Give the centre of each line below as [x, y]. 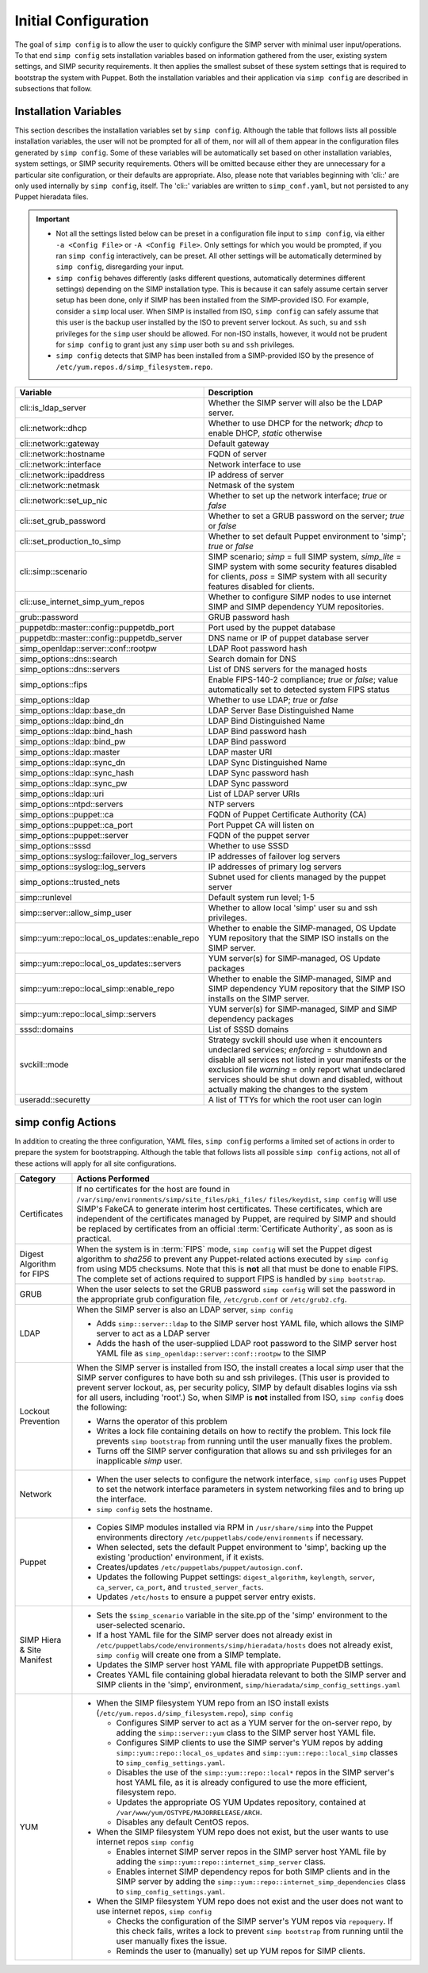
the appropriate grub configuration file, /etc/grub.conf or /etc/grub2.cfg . [212, 1299]
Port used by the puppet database [272, 628]
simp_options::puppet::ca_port [76, 825]
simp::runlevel [46, 898]
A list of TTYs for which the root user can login [295, 1100]
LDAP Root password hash [258, 648]
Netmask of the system [251, 486]
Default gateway [239, 444]
